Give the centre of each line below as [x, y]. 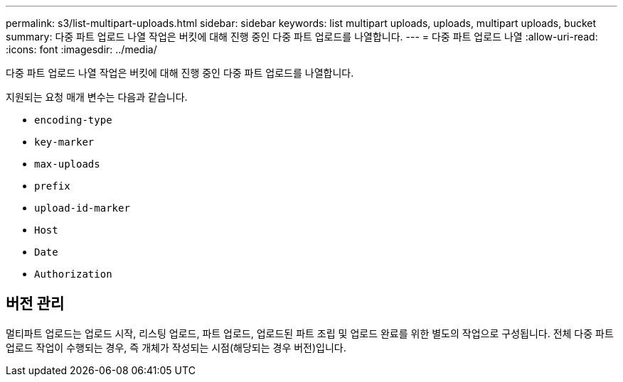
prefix [52, 186]
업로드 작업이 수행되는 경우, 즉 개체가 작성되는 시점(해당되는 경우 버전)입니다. [176, 347]
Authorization [73, 274]
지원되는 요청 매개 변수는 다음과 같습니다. [97, 97]
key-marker [64, 142]
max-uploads [67, 164]
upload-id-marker [82, 208]
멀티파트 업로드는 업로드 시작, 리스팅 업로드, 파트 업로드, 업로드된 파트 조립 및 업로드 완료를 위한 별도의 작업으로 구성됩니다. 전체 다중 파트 [310, 333]
